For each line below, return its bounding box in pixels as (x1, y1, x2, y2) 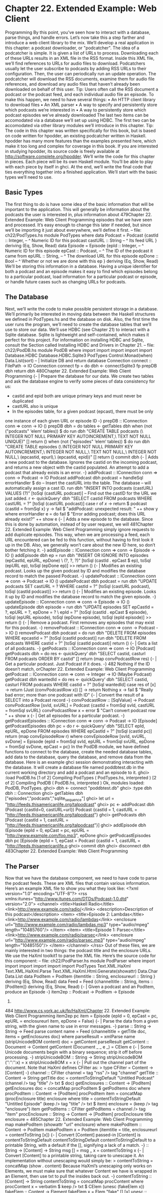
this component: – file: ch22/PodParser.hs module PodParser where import (5, 958, 155, 964)
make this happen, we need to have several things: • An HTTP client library (5, 96, 156, 102)
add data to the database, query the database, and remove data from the (5, 754, 151, 760)
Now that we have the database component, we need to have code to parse (5, 875, 157, 881)
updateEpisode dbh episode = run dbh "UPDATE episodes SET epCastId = (5, 604, 154, 610)
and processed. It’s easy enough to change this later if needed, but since (5, 222, 151, 228)
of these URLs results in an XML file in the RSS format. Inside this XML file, (5, 55, 155, 61)
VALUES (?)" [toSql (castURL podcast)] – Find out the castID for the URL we (5, 490, 157, 496)
